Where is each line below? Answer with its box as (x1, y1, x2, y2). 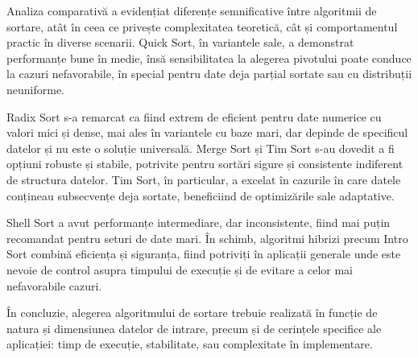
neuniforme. (6, 80, 65, 97)
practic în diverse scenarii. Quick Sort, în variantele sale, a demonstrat (6, 34, 354, 51)
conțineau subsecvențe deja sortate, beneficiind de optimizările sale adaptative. (6, 187, 395, 204)
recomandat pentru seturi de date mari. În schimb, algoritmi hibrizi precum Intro (6, 229, 408, 246)
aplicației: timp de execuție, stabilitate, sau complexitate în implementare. (6, 335, 373, 352)
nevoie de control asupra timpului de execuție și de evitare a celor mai (6, 261, 353, 278)
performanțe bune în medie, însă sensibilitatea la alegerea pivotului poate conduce (6, 49, 412, 66)
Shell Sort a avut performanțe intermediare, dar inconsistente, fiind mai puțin (6, 214, 391, 231)
